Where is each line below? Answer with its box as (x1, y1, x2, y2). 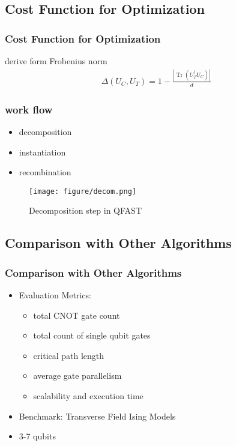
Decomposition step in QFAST (29, 204, 142, 217)
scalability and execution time (33, 389, 144, 402)
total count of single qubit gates (33, 329, 151, 342)
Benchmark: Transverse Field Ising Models (19, 409, 176, 422)
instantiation (19, 145, 66, 158)
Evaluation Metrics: (19, 289, 91, 301)
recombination (19, 166, 71, 178)
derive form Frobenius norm (5, 55, 107, 67)
